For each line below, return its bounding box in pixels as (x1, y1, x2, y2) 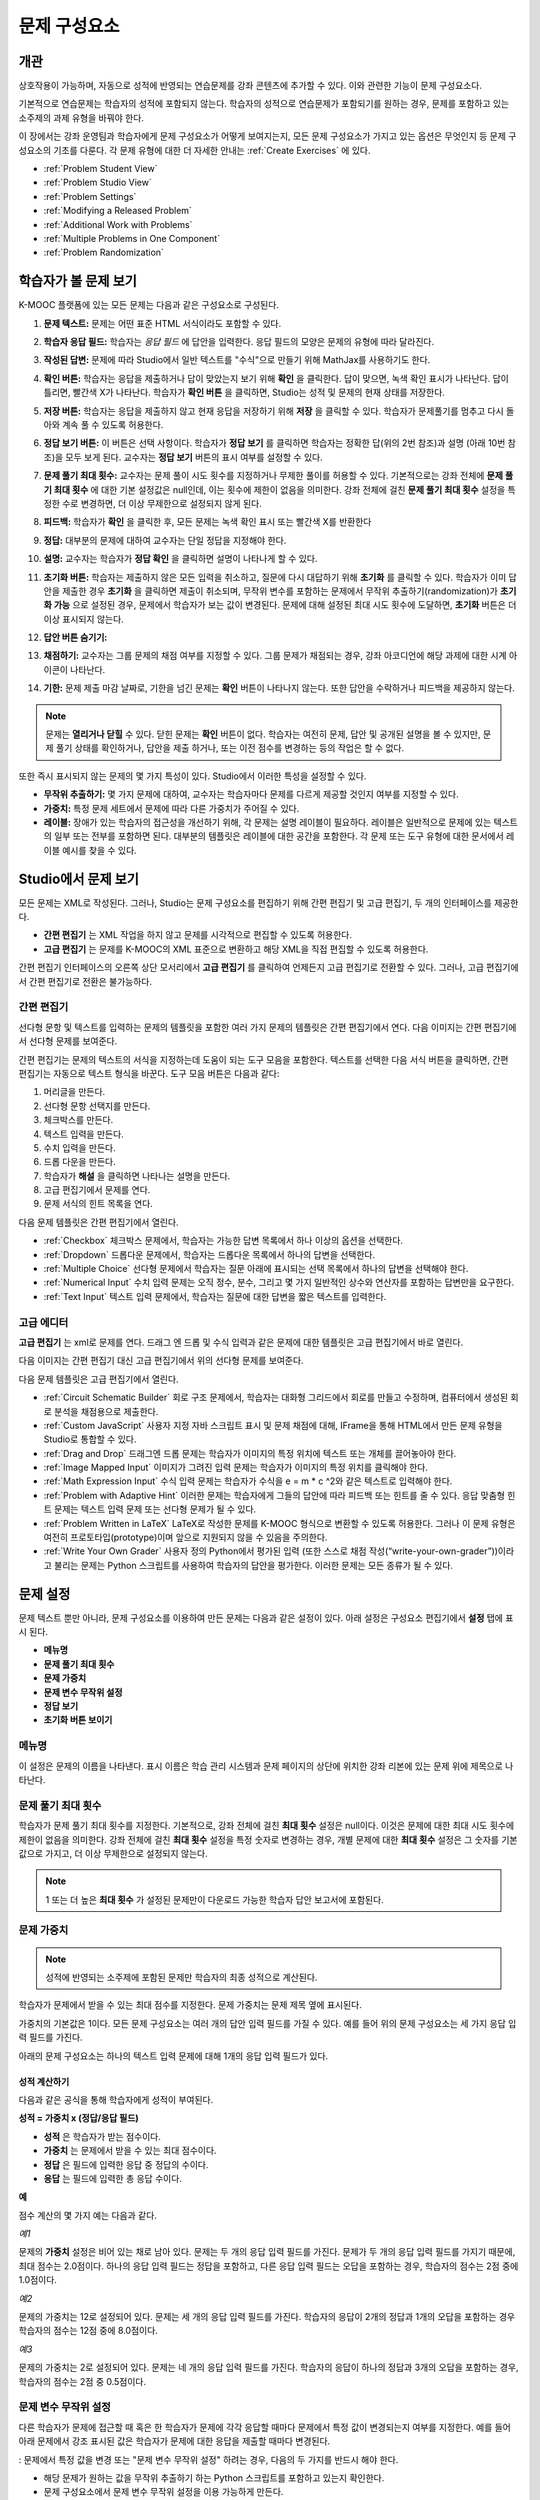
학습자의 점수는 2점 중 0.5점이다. (18, 2375, 147, 2387)
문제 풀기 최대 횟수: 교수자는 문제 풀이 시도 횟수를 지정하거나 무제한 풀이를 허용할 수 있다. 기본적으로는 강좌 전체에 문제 (43, 470, 504, 482)
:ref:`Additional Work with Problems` (43, 218, 193, 230)
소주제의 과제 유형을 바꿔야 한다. (18, 111, 145, 124)
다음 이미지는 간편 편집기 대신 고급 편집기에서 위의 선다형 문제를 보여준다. (18, 1355, 304, 1367)
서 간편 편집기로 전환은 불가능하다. (18, 975, 152, 987)
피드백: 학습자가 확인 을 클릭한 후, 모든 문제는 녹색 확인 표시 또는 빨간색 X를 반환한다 (43, 516, 372, 528)
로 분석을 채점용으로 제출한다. (43, 1405, 159, 1417)
